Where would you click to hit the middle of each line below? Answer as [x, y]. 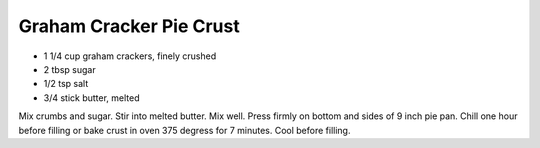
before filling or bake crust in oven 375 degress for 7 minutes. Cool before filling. [184, 130]
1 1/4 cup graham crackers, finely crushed [130, 56]
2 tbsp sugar [69, 69]
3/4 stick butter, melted [91, 97]
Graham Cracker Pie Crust [129, 26]
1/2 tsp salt [66, 84]
